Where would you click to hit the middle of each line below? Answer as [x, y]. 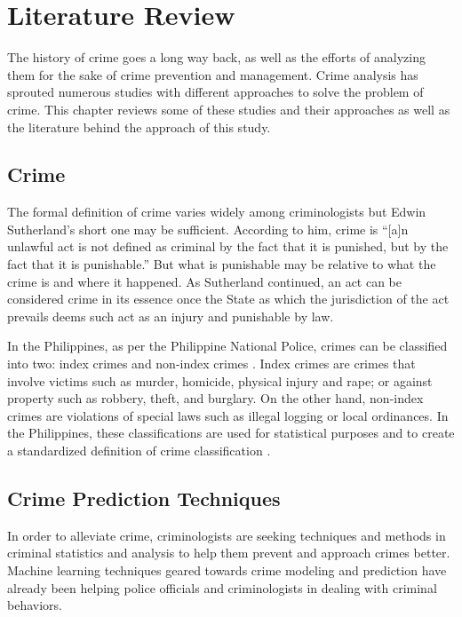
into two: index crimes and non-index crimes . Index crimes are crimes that [211, 364]
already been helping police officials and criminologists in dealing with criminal [222, 587]
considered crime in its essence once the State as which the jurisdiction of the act [228, 299]
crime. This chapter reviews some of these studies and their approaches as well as [229, 109]
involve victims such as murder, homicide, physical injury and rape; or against [220, 380]
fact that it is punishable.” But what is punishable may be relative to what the [222, 264]
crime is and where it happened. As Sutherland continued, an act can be [205, 281]
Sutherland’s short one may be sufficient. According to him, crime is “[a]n [208, 229]
